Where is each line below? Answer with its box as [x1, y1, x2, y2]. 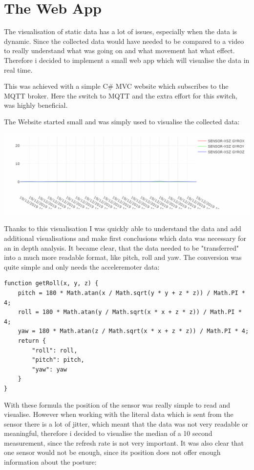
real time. [4, 64, 33, 75]
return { [18, 337, 46, 344]
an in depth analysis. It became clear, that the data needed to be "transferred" [4, 242, 239, 253]
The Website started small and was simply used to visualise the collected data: [4, 116, 240, 126]
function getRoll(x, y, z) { [4, 280, 99, 287]
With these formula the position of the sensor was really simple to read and [4, 399, 230, 410]
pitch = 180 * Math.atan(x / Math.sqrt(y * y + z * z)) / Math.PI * [18, 289, 245, 296]
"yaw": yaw [32, 366, 67, 373]
